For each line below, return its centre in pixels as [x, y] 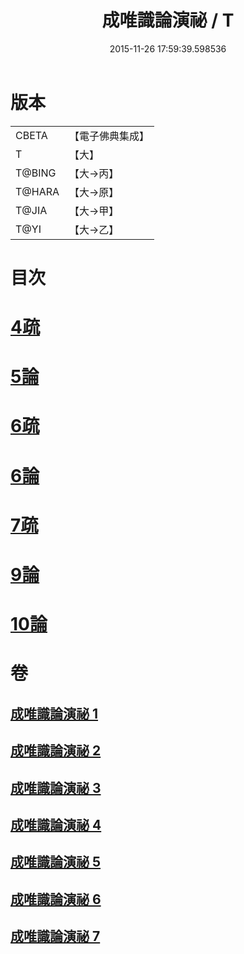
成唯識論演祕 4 [56, 824]
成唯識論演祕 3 [56, 787]
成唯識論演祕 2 [56, 751]
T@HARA [37, 191]
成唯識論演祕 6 [56, 899]
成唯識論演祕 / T [168, 20]
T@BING [36, 173]
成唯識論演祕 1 [54, 713]
